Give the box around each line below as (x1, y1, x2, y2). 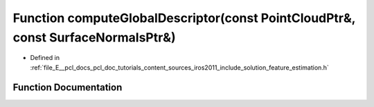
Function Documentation (12, 81, 123, 93)
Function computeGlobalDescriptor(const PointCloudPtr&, (12, 10, 356, 26)
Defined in (30, 54, 60, 62)
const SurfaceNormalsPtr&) (12, 30, 176, 45)
